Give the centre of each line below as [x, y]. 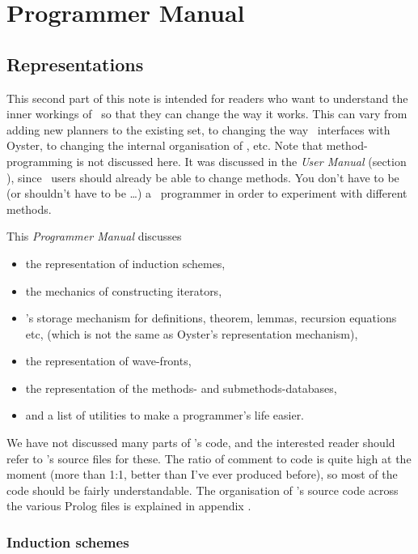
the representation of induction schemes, [125, 263]
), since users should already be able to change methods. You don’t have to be [203, 177]
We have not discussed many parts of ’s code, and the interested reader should [201, 443]
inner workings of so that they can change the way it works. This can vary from [207, 114]
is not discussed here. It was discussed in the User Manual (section [241, 161]
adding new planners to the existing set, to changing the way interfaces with [198, 129]
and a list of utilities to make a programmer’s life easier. [165, 415]
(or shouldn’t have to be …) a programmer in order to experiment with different [207, 193]
